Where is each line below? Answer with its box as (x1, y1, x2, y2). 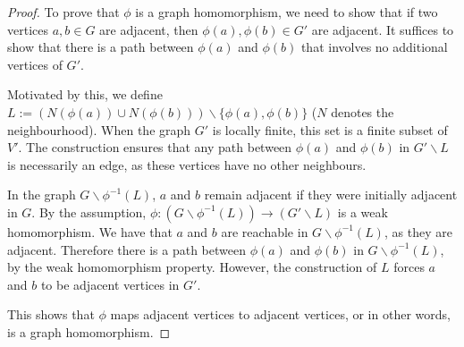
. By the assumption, (31, 202, 147, 221)
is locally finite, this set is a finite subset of (212, 120, 448, 139)
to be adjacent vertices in (40, 275, 180, 293)
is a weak (337, 202, 388, 221)
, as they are (384, 222, 452, 241)
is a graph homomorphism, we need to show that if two (135, 3, 438, 21)
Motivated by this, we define (7, 85, 163, 104)
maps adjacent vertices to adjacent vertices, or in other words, (110, 305, 451, 324)
